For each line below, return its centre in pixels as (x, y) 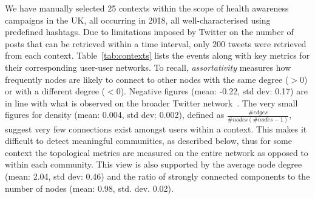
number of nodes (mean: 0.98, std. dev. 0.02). (89, 188)
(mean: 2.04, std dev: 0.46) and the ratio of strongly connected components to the (157, 176)
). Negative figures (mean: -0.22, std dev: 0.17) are (214, 91)
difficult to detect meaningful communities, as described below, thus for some (148, 141)
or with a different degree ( (55, 91)
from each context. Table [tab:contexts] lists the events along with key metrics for (157, 55)
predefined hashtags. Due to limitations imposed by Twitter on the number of (149, 32)
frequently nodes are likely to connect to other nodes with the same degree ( (147, 79)
